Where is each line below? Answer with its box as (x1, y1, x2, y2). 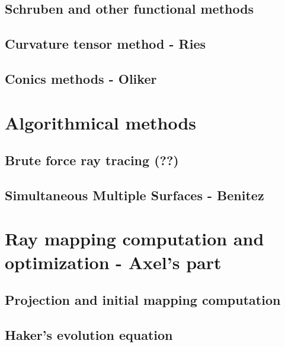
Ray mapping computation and (5, 226, 264, 251)
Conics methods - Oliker (5, 69, 157, 87)
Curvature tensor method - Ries (5, 34, 206, 53)
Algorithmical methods (5, 110, 197, 134)
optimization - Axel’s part (5, 250, 222, 274)
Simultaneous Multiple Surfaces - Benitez (5, 185, 264, 204)
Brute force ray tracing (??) (5, 151, 179, 169)
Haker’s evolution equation (5, 326, 173, 344)
